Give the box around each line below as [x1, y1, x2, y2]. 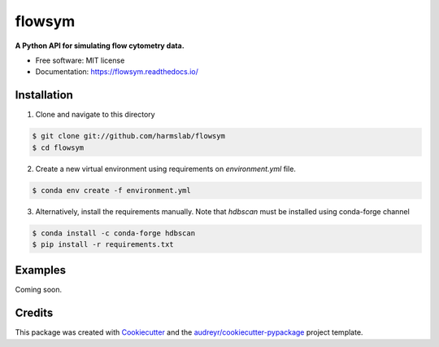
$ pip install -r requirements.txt [32, 239, 174, 248]
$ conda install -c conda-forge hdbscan [32, 228, 195, 238]
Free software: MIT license [35, 55, 125, 65]
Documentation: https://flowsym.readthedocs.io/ [35, 67, 199, 77]
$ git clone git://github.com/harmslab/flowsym [32, 131, 225, 141]
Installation [15, 88, 73, 102]
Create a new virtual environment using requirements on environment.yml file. [35, 164, 297, 173]
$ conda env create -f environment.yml [32, 186, 191, 195]
